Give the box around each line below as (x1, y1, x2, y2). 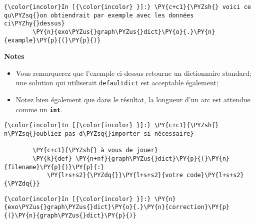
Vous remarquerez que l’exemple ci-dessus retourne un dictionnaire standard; (15, 67, 251, 78)
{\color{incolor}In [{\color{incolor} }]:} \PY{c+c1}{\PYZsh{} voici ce (4, 3, 251, 10)
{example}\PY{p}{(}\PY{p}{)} (4, 36, 101, 44)
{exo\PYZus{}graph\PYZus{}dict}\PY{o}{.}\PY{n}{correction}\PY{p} (4, 204, 230, 211)
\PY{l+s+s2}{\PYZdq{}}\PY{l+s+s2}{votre (46, 172, 183, 179)
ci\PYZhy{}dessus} (4, 20, 65, 27)
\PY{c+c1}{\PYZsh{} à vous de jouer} (32, 147, 158, 154)
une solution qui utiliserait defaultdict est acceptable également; (15, 77, 218, 88)
